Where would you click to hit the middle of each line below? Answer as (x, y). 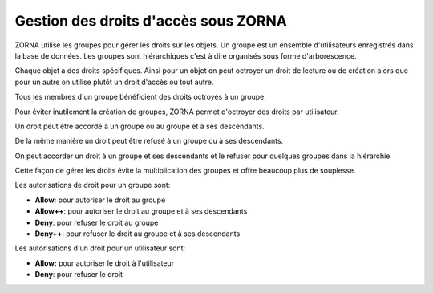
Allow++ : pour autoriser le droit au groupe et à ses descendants (141, 211)
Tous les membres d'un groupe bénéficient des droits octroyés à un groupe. (140, 97)
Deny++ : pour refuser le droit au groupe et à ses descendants (138, 234)
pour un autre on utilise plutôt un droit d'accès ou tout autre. (114, 82)
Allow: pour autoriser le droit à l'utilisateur (105, 263)
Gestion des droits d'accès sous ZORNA (151, 21)
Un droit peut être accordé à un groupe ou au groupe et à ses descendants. (140, 126)
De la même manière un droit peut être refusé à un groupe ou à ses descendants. (149, 141)
